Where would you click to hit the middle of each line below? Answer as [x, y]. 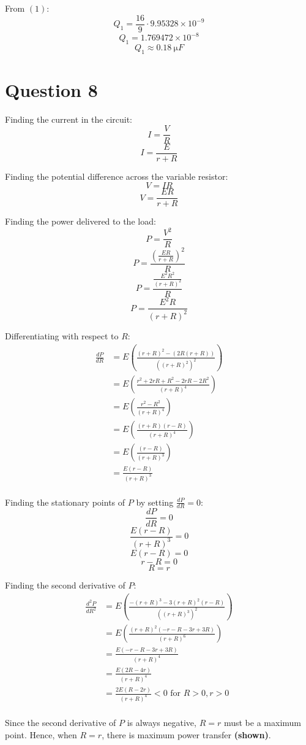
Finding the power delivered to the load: [80, 221]
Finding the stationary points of [65, 502]
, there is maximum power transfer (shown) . [186, 734]
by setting [155, 502]
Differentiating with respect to [62, 335]
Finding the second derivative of [65, 585]
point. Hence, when [41, 734]
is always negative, [162, 723]
